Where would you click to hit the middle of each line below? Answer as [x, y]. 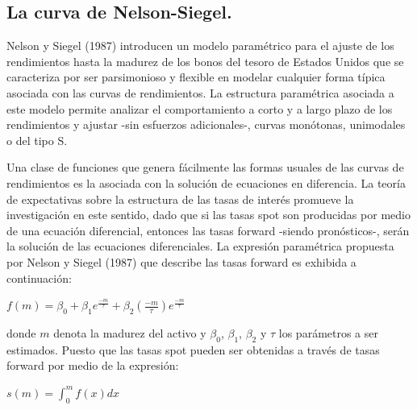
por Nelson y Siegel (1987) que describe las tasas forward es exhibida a [181, 261]
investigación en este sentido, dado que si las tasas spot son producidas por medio [208, 215]
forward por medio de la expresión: [93, 365]
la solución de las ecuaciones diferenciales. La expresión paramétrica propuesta [200, 246]
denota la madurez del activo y [130, 332]
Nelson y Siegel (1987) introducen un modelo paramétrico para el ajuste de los [200, 46]
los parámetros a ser [329, 332]
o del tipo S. [37, 140]
